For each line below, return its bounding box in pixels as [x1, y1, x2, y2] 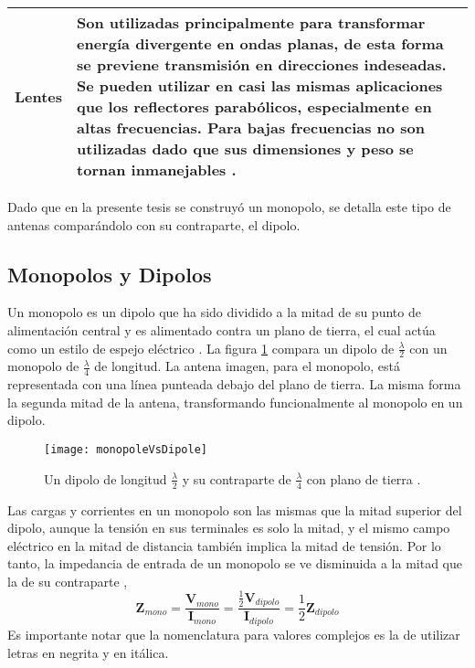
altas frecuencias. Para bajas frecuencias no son [77, 117, 425, 138]
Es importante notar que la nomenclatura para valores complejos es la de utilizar [7, 624, 460, 643]
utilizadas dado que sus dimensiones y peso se [77, 138, 414, 159]
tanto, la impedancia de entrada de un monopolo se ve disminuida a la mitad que [7, 554, 462, 573]
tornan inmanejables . [77, 159, 237, 180]
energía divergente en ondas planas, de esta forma [77, 33, 444, 54]
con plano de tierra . [306, 469, 421, 488]
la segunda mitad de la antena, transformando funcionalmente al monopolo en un [7, 392, 463, 411]
